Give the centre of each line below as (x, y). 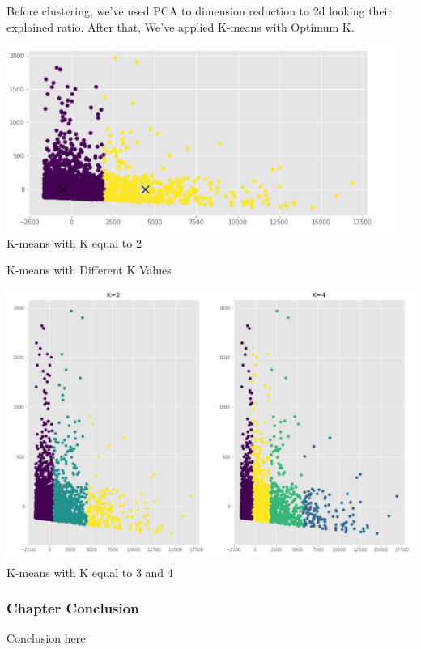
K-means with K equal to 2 (74, 242)
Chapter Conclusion (73, 608)
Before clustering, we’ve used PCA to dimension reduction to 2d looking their (199, 11)
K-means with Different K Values (89, 270)
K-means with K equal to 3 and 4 (90, 572)
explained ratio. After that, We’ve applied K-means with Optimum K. (181, 26)
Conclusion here (46, 638)
